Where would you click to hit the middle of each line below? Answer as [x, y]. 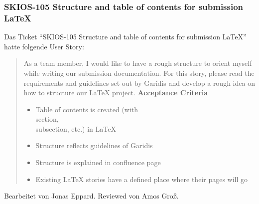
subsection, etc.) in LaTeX [76, 128]
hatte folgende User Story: [44, 46]
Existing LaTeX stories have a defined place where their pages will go [142, 179]
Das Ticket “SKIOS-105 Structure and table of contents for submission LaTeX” [125, 37]
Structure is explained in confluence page [98, 162]
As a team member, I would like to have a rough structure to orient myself [138, 63]
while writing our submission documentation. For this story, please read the [139, 73]
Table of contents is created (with [87, 109]
